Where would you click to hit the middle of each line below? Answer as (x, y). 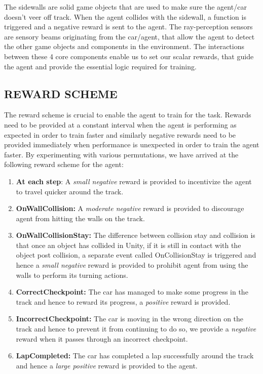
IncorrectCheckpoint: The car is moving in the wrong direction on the (130, 319)
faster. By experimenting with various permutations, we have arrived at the (121, 154)
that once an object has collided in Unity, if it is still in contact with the (128, 245)
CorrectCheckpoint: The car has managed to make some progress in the (132, 292)
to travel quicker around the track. (70, 191)
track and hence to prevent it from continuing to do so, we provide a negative (136, 329)
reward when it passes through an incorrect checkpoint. (102, 338)
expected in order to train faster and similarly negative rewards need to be (120, 134)
